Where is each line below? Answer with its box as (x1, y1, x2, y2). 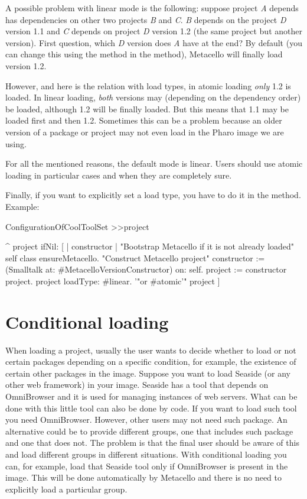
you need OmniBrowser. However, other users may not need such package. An (5, 413, 288, 426)
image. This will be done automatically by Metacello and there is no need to (5, 471, 282, 484)
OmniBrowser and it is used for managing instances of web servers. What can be (5, 390, 298, 402)
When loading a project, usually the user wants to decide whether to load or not (5, 344, 296, 356)
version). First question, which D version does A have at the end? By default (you (5, 36, 302, 48)
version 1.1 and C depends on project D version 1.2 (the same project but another (5, 25, 302, 37)
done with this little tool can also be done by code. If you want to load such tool (5, 401, 297, 414)
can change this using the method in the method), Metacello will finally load (5, 48, 283, 60)
